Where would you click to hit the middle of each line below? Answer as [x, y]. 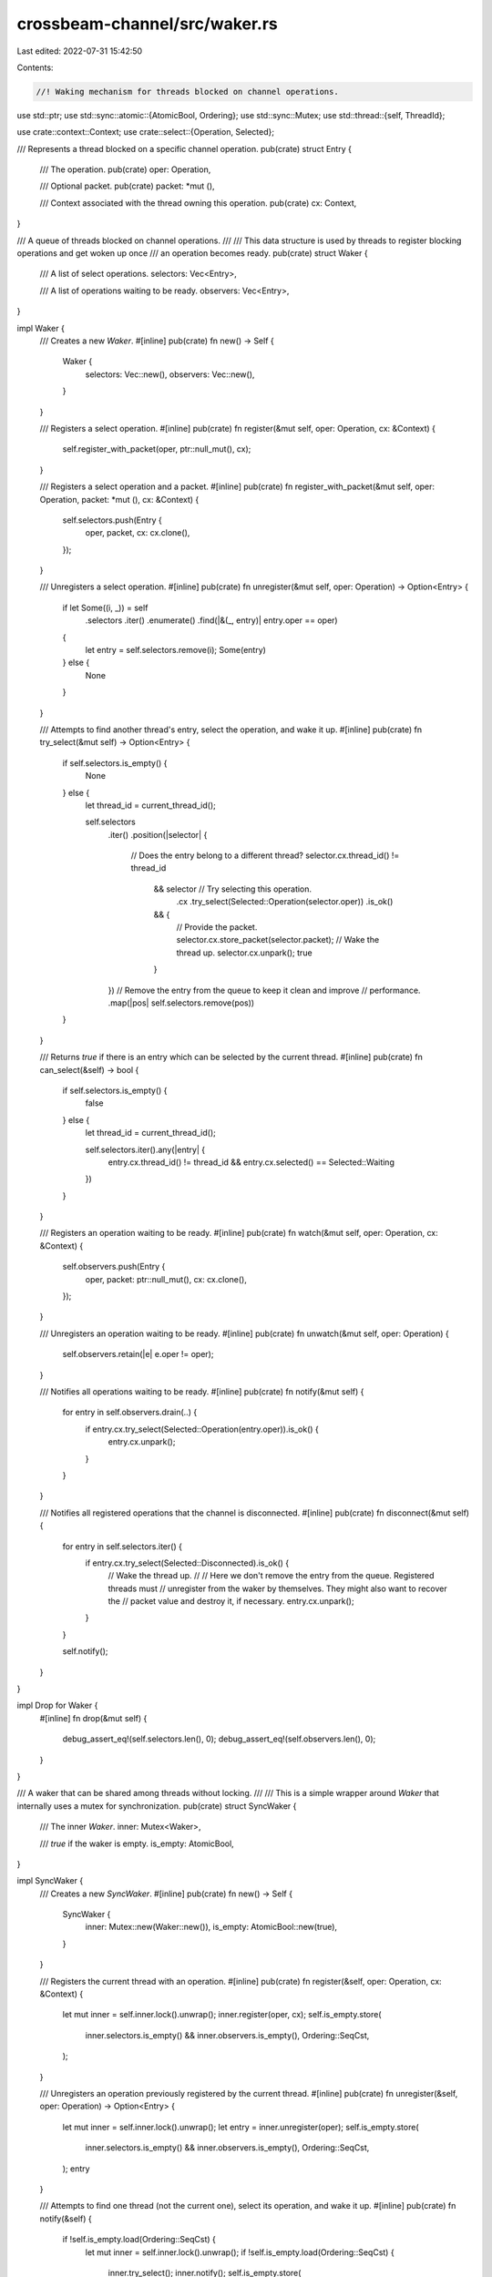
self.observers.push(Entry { [114, 1267]
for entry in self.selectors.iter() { [122, 1546]
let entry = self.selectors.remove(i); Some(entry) [175, 650]
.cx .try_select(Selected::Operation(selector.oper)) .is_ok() [285, 902]
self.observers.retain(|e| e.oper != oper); [138, 1354]
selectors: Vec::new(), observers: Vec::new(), [170, 374]
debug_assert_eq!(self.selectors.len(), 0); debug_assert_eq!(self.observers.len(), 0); [219, 1739]
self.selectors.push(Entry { [113, 520]
